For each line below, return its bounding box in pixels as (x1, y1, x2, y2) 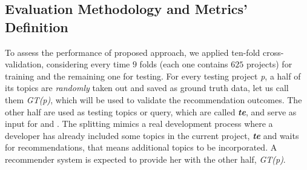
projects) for (246, 58, 292, 70)
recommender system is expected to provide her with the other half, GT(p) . (5, 152, 286, 165)
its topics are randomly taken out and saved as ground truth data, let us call (5, 81, 289, 94)
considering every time (46, 58, 130, 70)
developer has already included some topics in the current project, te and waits (5, 129, 299, 141)
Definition (5, 17, 68, 36)
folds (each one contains (139, 58, 228, 70)
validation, (5, 58, 44, 70)
